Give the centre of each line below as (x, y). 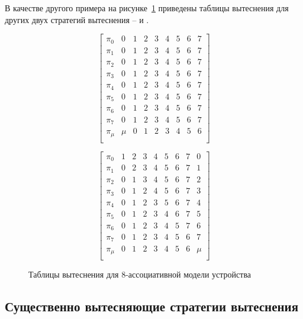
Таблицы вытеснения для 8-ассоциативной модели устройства (140, 274)
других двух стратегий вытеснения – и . (77, 19)
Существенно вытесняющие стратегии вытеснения (152, 306)
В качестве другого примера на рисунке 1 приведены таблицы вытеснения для (147, 8)
